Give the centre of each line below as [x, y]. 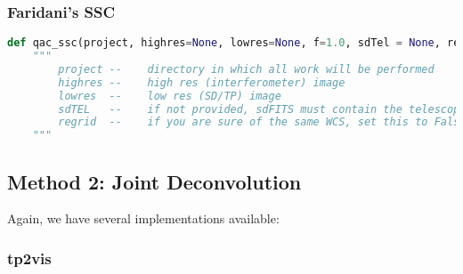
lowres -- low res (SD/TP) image [170, 96]
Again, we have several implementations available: [143, 218]
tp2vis [29, 258]
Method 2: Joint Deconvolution [154, 181]
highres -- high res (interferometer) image [202, 82]
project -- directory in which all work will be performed [246, 69]
